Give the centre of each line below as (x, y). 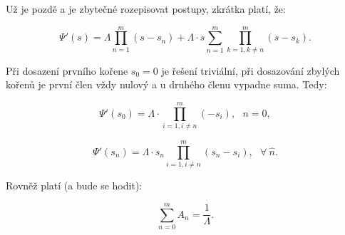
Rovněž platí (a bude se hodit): (74, 186)
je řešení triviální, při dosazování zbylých (251, 70)
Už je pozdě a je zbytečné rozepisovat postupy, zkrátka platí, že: (146, 9)
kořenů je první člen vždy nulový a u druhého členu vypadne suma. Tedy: (166, 84)
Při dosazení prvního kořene (67, 70)
